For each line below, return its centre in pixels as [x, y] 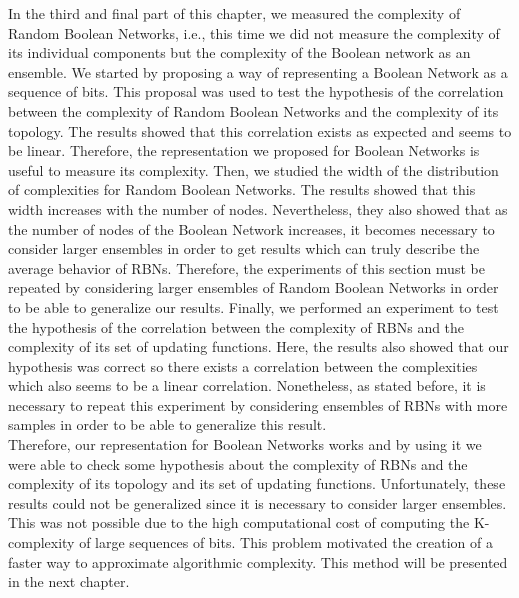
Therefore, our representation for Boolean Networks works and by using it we [245, 444]
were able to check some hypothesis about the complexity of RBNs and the [238, 463]
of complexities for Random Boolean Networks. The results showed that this [242, 189]
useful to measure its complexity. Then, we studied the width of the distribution [253, 169]
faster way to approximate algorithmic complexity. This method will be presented [258, 561]
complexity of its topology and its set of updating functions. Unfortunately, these [257, 483]
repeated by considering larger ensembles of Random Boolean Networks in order [253, 287]
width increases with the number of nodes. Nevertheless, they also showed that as [258, 208]
